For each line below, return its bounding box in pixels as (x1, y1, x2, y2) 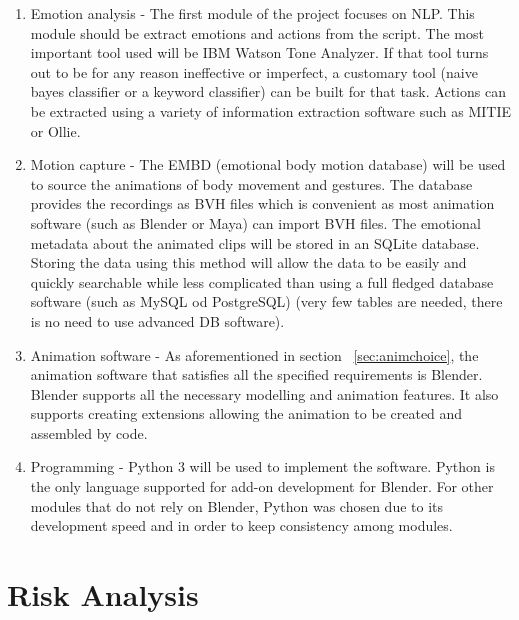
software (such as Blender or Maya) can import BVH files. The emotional (30, 212, 481, 233)
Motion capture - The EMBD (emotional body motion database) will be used (30, 154, 506, 175)
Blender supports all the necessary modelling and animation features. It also (30, 383, 499, 404)
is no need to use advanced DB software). (30, 310, 285, 331)
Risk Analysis (7, 574, 199, 615)
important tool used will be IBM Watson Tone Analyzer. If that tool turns (30, 42, 489, 63)
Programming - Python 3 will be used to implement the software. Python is (30, 456, 495, 477)
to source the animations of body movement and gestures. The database (30, 173, 473, 194)
